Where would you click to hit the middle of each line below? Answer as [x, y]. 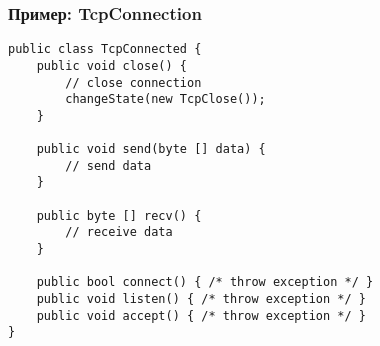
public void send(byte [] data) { [151, 149]
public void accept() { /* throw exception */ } [201, 315]
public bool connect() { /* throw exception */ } [205, 282]
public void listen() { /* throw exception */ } [201, 299]
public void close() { [111, 65]
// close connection [133, 82]
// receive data [119, 232]
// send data [108, 165]
